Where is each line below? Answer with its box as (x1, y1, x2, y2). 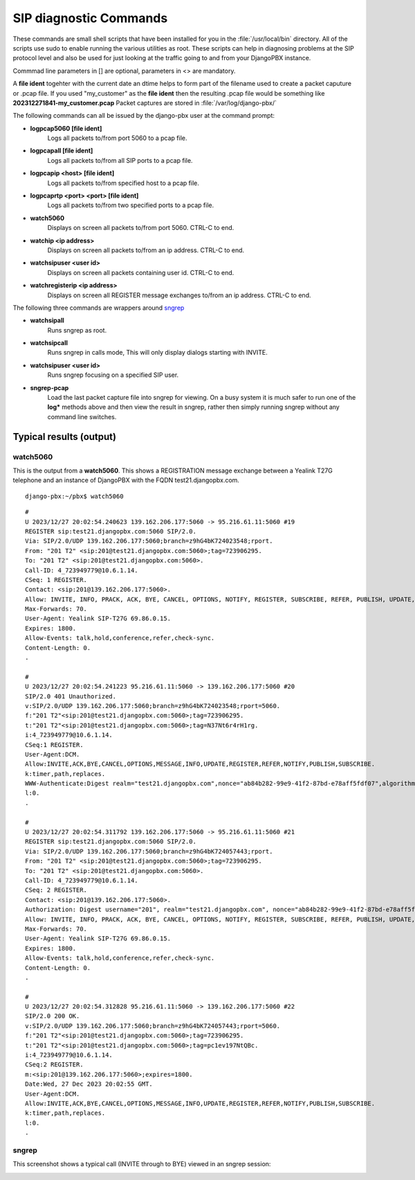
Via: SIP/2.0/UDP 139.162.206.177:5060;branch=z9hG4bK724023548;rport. (25, 537, 273, 545)
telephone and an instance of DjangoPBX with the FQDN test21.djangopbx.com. (12, 476, 240, 484)
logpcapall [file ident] (30, 146, 93, 155)
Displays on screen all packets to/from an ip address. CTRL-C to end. (47, 246, 245, 254)
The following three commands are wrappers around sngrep (12, 303, 185, 312)
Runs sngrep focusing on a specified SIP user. (47, 371, 179, 379)
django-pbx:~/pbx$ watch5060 (25, 492, 124, 500)
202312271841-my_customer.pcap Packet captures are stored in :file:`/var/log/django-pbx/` (12, 98, 277, 107)
